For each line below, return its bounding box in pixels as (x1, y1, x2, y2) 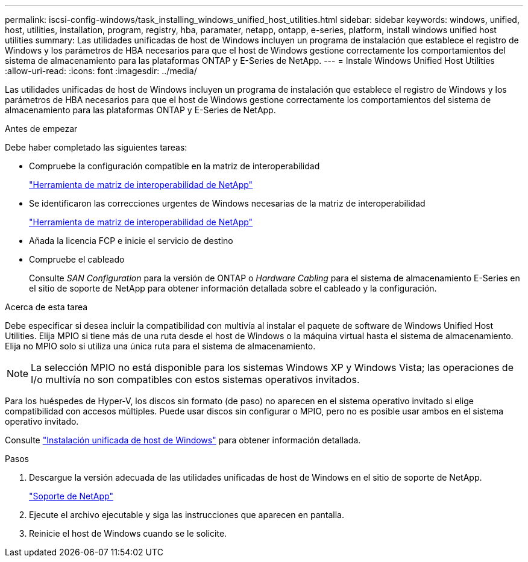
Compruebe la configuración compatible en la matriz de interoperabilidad (29, 161, 320, 171)
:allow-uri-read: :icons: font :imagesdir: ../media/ (5, 66, 197, 76)
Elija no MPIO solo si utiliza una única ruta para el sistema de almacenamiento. (5, 341, 316, 351)
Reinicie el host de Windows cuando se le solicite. (29, 528, 227, 539)
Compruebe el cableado (29, 254, 125, 264)
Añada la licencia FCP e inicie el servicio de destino (29, 236, 233, 246)
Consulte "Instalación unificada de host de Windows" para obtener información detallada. (5, 435, 361, 445)
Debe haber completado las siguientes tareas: (5, 142, 187, 152)
